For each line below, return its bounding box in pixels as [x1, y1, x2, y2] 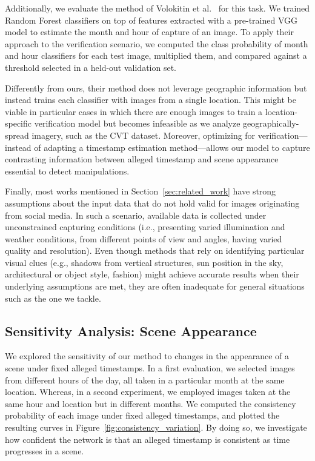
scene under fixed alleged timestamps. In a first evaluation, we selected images [5, 362, 295, 374]
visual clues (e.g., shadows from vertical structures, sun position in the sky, [5, 256, 283, 268]
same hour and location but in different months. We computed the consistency [5, 397, 296, 410]
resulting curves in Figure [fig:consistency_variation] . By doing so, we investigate [5, 421, 307, 434]
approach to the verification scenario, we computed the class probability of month [5, 37, 308, 50]
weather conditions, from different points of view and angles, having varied [5, 232, 282, 245]
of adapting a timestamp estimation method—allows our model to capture [34, 141, 310, 153]
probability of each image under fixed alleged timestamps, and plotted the [5, 409, 280, 422]
